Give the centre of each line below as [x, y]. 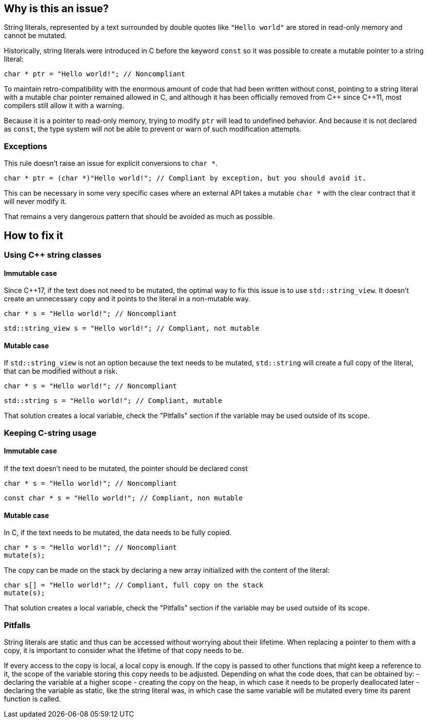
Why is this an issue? [56, 9]
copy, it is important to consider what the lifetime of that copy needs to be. [124, 651]
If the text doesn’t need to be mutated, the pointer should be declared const [126, 469]
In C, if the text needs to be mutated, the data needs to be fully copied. [118, 533]
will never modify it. [35, 202]
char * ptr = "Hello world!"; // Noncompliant [95, 74]
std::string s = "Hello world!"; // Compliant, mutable [113, 401]
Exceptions [26, 146]
